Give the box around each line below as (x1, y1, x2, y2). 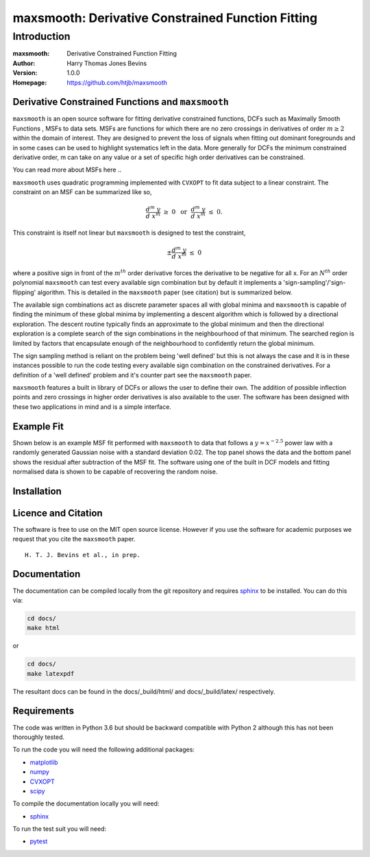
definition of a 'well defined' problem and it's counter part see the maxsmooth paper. (12, 371, 252, 379)
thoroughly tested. (12, 733, 65, 741)
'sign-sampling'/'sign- (283, 279, 346, 287)
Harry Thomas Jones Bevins (66, 59, 147, 67)
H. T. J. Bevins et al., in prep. (25, 551, 140, 559)
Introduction (12, 30, 71, 43)
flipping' (12, 288, 36, 296)
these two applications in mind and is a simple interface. (12, 402, 171, 411)
